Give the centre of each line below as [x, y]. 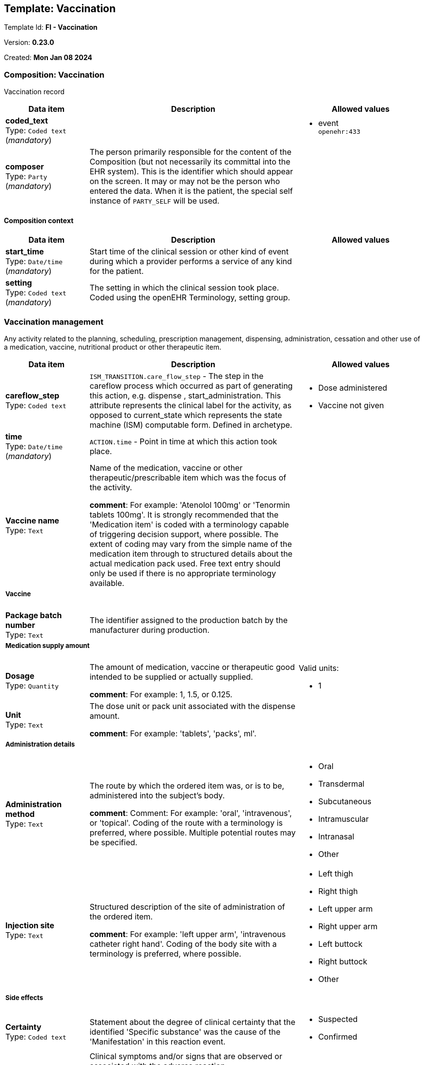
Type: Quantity [32, 686]
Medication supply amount [48, 646]
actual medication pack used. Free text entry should [185, 564]
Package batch [34, 616]
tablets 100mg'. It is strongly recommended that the [184, 515]
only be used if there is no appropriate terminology [183, 574]
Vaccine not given [351, 406]
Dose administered [353, 388]
